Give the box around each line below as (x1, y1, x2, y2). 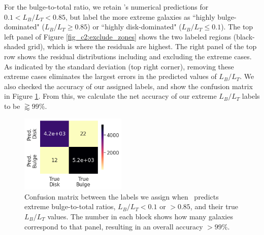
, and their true (190, 201, 239, 212)
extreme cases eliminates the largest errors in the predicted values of (4, 71, 217, 82)
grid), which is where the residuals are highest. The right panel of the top (27, 41, 257, 52)
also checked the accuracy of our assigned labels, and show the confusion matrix (4, 81, 253, 91)
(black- (233, 31, 255, 42)
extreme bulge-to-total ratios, (24, 201, 116, 212)
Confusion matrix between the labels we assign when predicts (24, 191, 219, 202)
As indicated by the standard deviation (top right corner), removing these (4, 61, 234, 71)
